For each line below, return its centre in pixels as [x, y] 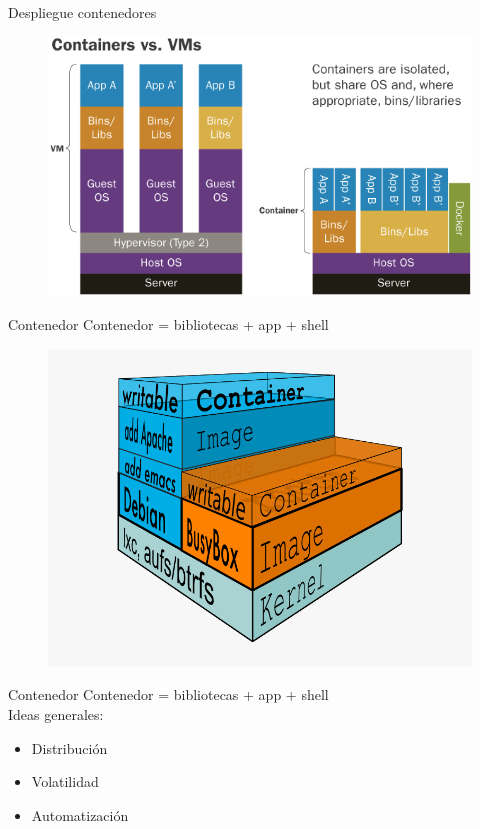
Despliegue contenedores [82, 12]
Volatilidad [65, 781]
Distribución [69, 747]
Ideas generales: [56, 714]
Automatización [80, 814]
